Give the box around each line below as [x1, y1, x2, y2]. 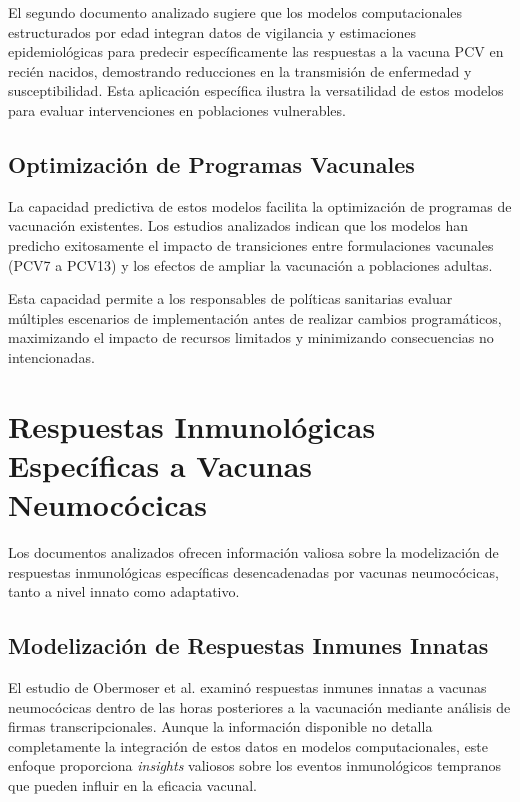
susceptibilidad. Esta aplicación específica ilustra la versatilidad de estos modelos [8, 80, 504, 101]
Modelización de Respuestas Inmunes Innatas [8, 630, 489, 661]
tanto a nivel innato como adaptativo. [8, 581, 240, 602]
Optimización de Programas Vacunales [8, 148, 415, 179]
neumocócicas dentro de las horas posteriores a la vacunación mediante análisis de [8, 696, 511, 717]
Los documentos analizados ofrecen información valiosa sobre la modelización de [8, 542, 499, 563]
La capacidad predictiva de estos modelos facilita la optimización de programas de [8, 195, 512, 216]
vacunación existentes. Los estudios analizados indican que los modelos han [8, 215, 469, 236]
